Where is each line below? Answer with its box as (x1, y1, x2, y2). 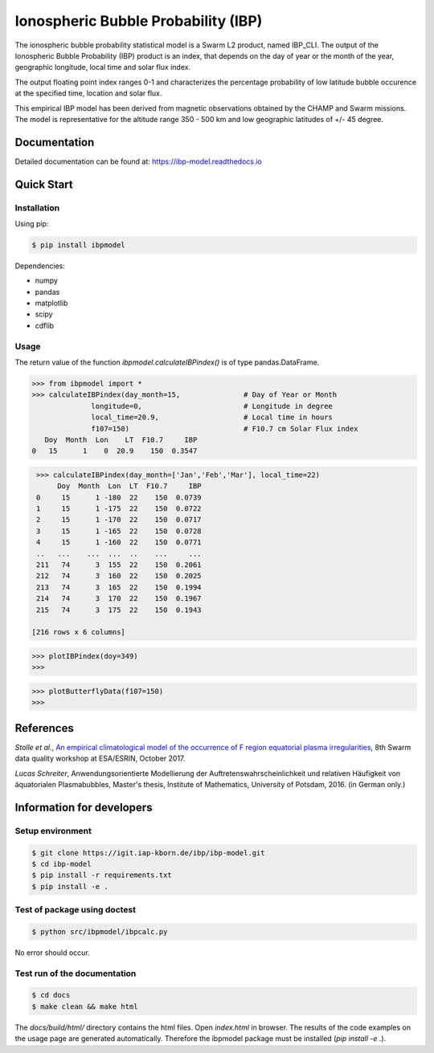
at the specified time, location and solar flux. (14, 88, 162, 98)
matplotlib (35, 298, 68, 308)
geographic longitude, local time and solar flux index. (14, 63, 191, 72)
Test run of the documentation (14, 968, 137, 979)
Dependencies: (14, 261, 66, 271)
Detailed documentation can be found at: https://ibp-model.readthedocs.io (14, 157, 263, 166)
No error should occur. (14, 948, 90, 957)
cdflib (35, 320, 55, 330)
